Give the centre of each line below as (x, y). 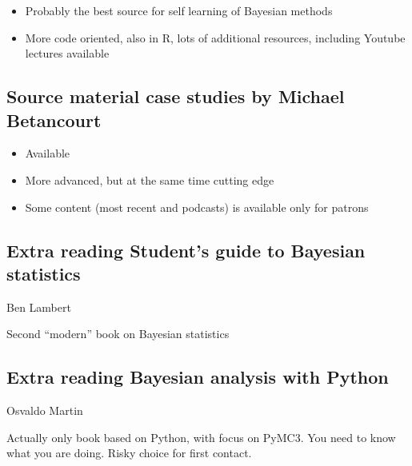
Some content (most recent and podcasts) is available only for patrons (197, 207)
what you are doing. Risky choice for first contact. (129, 453)
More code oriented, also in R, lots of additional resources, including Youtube (215, 37)
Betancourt (54, 119)
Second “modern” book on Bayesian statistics (118, 334)
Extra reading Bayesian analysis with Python (198, 377)
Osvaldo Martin (45, 410)
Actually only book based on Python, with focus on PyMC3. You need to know (201, 437)
